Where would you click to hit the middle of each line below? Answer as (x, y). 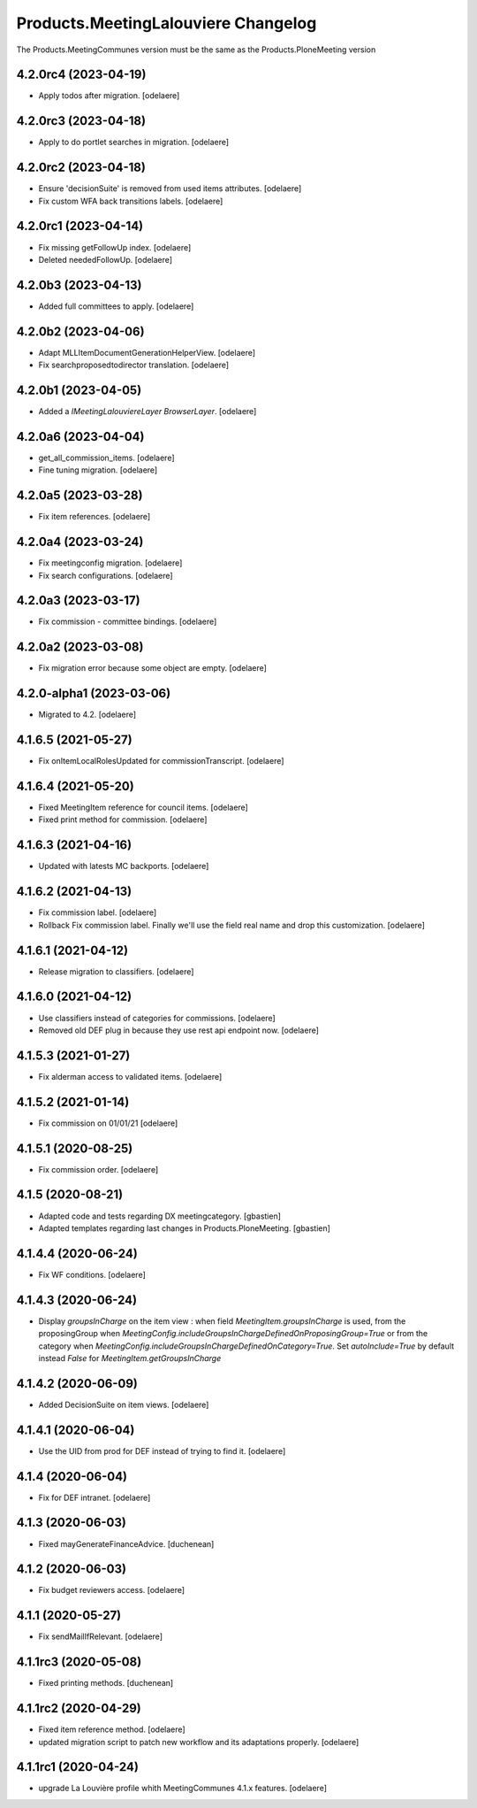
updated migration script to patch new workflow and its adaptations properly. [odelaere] (199, 1742)
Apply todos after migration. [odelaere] (109, 96)
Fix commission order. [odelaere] (98, 1169)
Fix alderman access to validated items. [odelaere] (130, 1076)
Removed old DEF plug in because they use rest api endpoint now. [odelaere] (179, 1030)
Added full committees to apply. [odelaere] (116, 306)
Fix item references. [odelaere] (95, 517)
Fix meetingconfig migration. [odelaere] (110, 563)
